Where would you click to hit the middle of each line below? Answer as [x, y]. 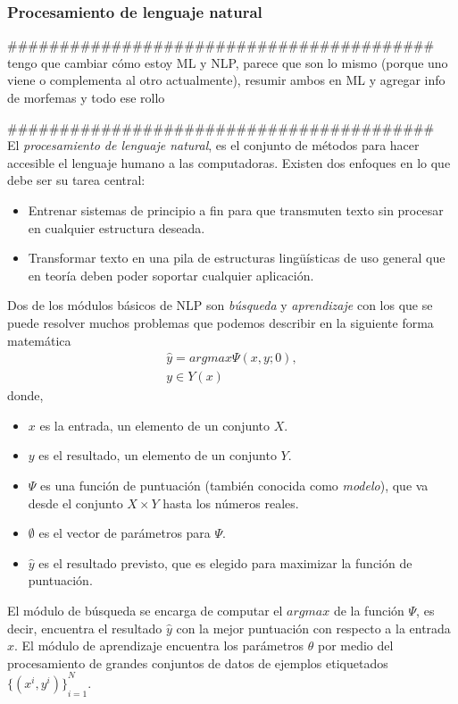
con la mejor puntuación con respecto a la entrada [313, 628]
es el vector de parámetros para [125, 533]
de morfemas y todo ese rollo [86, 97]
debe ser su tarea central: [76, 180]
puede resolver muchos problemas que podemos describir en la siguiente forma [221, 322]
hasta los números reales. [231, 503]
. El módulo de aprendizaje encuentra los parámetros [159, 645]
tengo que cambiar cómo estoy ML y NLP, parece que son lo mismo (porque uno [228, 62]
